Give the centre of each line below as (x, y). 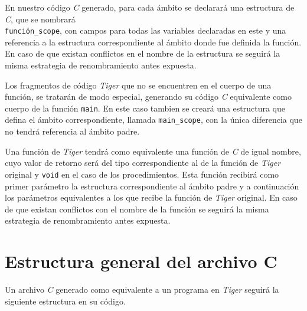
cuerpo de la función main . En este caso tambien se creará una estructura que (145, 108)
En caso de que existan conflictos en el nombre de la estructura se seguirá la (143, 53)
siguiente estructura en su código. (65, 301)
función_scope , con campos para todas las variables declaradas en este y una (146, 30)
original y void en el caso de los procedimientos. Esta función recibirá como (142, 174)
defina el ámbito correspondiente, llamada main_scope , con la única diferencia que (153, 120)
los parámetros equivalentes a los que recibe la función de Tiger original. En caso (151, 197)
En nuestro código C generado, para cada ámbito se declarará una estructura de (150, 7)
